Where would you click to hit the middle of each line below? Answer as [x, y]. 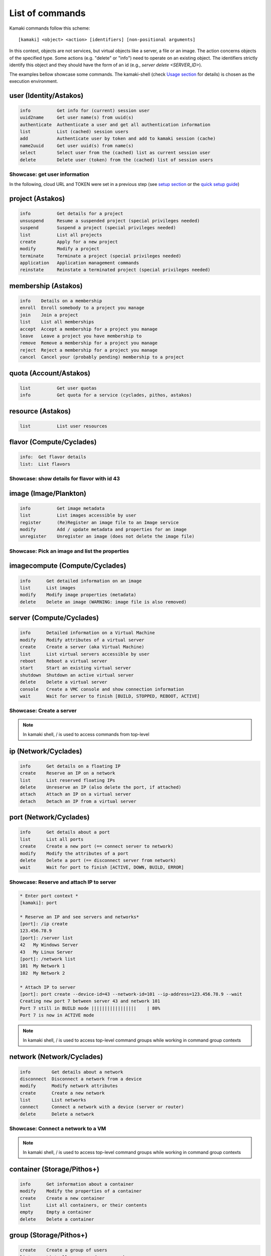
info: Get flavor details [53, 457]
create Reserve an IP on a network [67, 773]
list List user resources [63, 426]
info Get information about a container [77, 1184]
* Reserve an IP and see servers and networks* [79, 917]
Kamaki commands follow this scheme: [50, 28]
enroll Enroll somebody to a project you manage [82, 308]
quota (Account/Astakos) [50, 373]
